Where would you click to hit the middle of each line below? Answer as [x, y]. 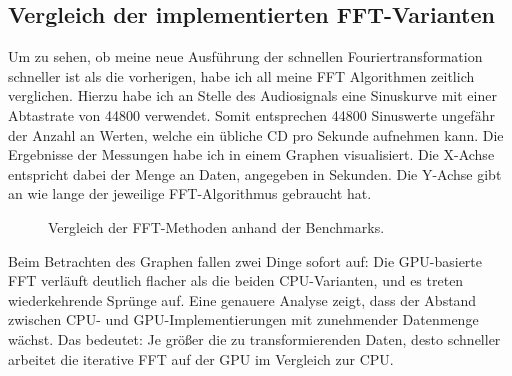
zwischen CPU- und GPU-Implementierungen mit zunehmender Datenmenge [243, 319]
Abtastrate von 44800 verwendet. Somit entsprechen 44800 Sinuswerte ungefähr [251, 114]
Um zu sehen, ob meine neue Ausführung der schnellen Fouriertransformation [245, 56]
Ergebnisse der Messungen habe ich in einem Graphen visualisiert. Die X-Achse [251, 154]
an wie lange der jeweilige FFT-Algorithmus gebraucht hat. [190, 193]
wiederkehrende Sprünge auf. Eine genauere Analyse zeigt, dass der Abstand [242, 299]
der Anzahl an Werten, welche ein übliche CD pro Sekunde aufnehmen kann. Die [256, 134]
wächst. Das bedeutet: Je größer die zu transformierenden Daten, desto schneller [254, 338]
